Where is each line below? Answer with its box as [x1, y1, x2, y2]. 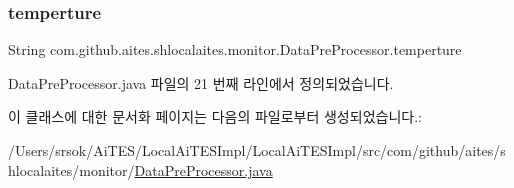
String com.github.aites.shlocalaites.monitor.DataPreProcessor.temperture [8, 39, 462, 60]
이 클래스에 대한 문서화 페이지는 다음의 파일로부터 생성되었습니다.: [8, 106, 422, 127]
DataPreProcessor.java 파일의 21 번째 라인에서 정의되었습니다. [8, 72, 394, 93]
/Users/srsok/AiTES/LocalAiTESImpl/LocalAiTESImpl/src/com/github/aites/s [8, 140, 506, 160]
